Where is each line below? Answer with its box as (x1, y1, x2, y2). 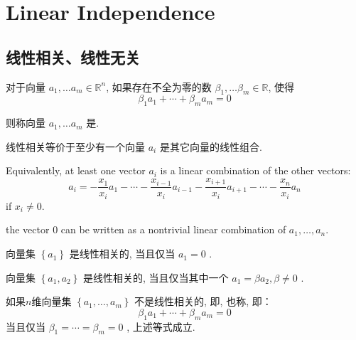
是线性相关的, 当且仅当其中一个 (83, 270, 229, 285)
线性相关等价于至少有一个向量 (6, 139, 145, 154)
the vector (6, 222, 50, 237)
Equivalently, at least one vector (6, 163, 146, 178)
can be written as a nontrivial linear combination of (60, 222, 286, 237)
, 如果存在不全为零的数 (106, 79, 212, 94)
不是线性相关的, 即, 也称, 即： (134, 294, 272, 309)
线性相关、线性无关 (6, 46, 140, 68)
